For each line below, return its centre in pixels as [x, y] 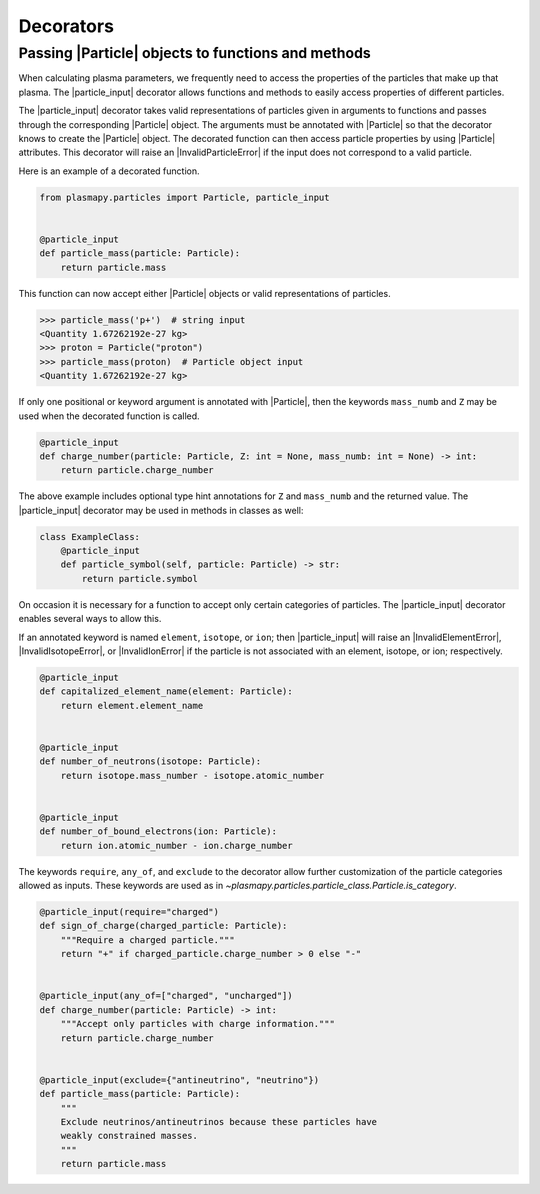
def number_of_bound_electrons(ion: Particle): [158, 831]
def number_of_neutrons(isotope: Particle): [150, 761]
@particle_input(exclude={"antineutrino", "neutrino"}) [179, 1079]
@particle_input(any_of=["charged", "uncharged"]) [166, 996]
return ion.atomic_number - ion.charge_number [177, 845]
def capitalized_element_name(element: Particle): [166, 691]
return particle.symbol [140, 578]
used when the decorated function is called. [109, 416]
